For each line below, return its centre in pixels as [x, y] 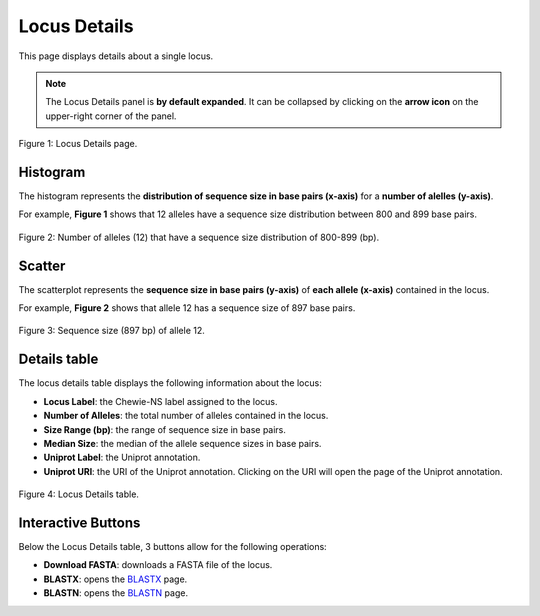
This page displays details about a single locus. [116, 56]
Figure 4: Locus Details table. [79, 494]
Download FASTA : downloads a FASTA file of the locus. [158, 565]
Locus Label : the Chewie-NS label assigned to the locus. [160, 401]
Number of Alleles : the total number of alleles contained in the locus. [186, 416]
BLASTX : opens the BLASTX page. [115, 579]
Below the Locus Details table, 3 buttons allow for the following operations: [172, 547]
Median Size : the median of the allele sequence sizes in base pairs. [182, 443]
